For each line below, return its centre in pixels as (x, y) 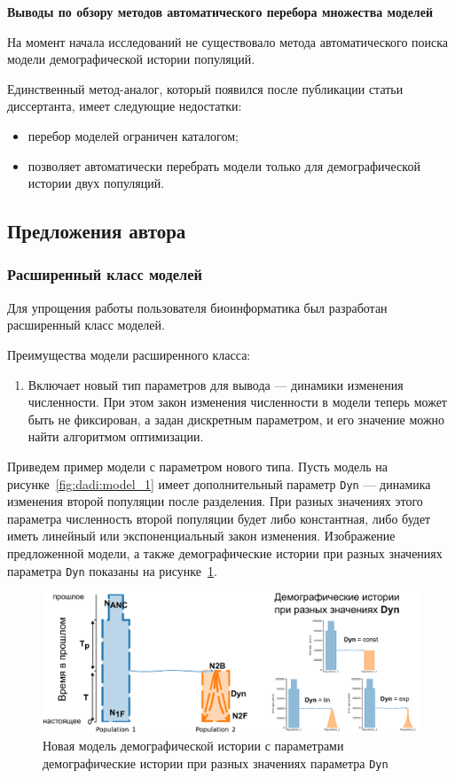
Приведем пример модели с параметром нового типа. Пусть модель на (198, 466)
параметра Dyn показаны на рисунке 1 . (112, 570)
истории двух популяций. (96, 183)
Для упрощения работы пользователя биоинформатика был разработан (197, 307)
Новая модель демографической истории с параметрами (193, 746)
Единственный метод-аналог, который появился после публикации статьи (205, 88)
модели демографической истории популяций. (131, 59)
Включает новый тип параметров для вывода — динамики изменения (216, 384)
